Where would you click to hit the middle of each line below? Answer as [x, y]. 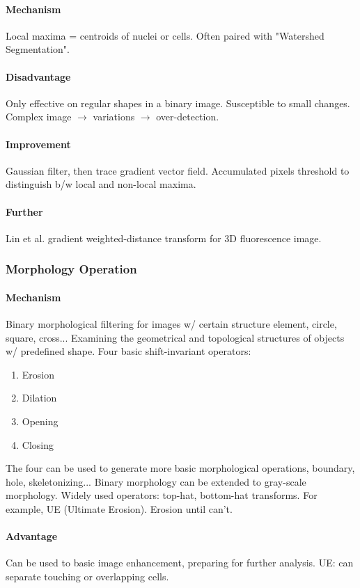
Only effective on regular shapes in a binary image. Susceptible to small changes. [178, 103]
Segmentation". [38, 49]
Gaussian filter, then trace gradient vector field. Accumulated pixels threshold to [178, 170]
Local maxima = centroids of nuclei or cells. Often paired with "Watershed [165, 35]
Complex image [39, 117]
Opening [40, 421]
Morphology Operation [71, 269]
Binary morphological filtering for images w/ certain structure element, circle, [171, 323]
